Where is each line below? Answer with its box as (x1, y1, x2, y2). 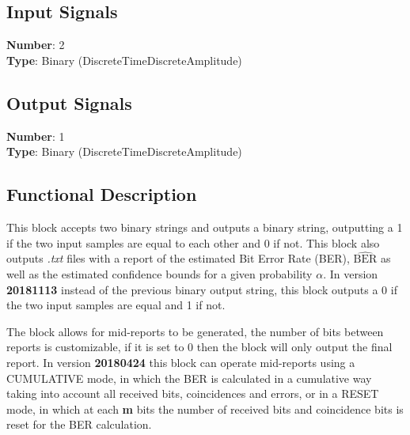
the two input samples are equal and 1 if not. (6, 297, 226, 313)
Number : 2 (6, 36, 65, 53)
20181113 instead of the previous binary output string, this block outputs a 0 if (6, 281, 397, 297)
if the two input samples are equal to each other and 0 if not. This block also (6, 234, 380, 251)
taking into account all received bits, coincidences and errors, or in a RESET (6, 385, 379, 402)
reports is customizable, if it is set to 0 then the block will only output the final (6, 339, 393, 355)
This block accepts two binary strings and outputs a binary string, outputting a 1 (6, 218, 403, 235)
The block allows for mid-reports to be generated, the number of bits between (6, 323, 384, 339)
